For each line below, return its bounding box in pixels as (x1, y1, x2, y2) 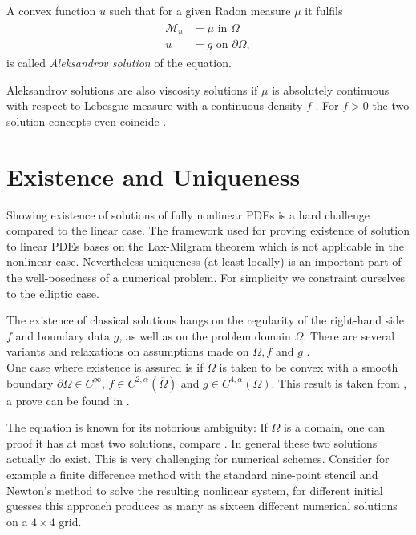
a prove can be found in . (6, 392, 130, 408)
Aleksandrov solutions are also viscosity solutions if (6, 81, 258, 98)
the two (372, 97, 410, 114)
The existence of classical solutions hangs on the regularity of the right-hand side (6, 312, 405, 328)
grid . (59, 513, 82, 529)
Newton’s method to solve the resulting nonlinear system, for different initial (6, 481, 383, 498)
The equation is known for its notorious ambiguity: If (6, 419, 268, 436)
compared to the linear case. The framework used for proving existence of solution (6, 222, 410, 239)
